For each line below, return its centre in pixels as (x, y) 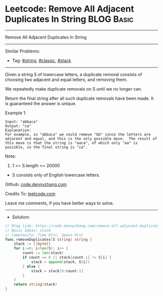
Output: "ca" (18, 126)
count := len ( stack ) (43, 253)
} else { (31, 266)
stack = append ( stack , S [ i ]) (60, 262)
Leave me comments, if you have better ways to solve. (59, 203)
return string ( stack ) (35, 284)
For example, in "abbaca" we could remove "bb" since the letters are (78, 134)
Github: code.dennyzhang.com (36, 184)
